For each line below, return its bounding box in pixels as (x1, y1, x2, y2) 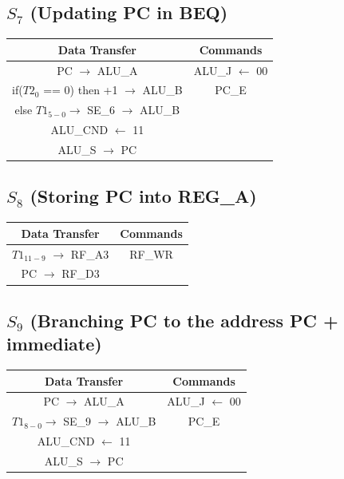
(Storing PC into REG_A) (30, 184, 257, 208)
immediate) (6, 331, 102, 356)
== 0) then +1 (43, 81, 118, 98)
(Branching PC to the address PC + (30, 307, 338, 332)
